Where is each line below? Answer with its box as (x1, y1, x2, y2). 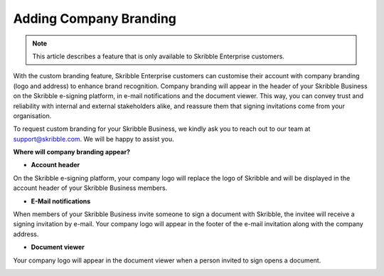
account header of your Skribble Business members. (13, 184, 168, 192)
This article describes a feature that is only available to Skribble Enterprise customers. (32, 52, 284, 60)
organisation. (13, 111, 52, 120)
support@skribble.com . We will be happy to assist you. (13, 134, 174, 143)
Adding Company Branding (13, 11, 177, 26)
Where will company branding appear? (13, 148, 131, 156)
